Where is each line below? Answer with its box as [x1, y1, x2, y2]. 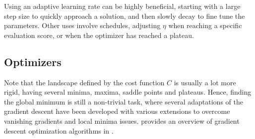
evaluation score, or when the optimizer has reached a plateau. [4, 30, 194, 40]
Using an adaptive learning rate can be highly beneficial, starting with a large [4, 1, 241, 11]
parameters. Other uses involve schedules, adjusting [4, 20, 161, 31]
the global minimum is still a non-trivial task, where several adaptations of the [4, 96, 243, 106]
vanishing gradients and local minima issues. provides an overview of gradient [4, 115, 240, 126]
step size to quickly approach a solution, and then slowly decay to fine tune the [4, 10, 245, 21]
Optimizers [4, 54, 62, 69]
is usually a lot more [174, 77, 236, 87]
